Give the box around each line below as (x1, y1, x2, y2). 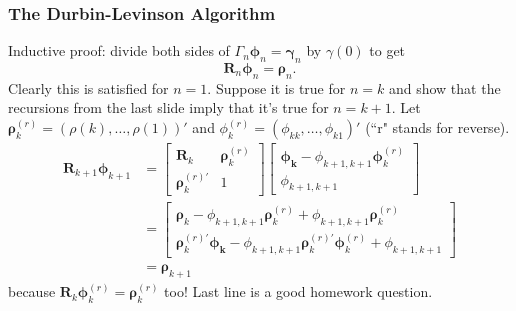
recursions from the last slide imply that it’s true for (8, 97, 329, 118)
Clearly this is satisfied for (8, 77, 169, 98)
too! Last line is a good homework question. (164, 281, 433, 302)
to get (369, 40, 406, 61)
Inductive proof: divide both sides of (8, 40, 230, 61)
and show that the (388, 77, 501, 98)
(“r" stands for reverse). (365, 117, 510, 137)
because (8, 281, 56, 302)
